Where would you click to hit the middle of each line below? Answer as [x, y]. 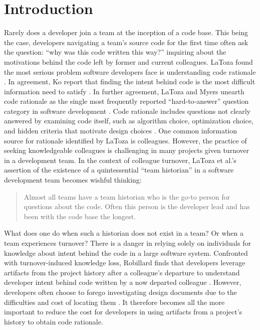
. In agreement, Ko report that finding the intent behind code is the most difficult [130, 81]
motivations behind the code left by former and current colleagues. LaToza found [128, 61]
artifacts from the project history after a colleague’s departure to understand [122, 272]
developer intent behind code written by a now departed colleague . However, [123, 282]
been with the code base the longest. [80, 216]
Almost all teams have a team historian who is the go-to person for [127, 196]
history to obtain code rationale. [54, 321]
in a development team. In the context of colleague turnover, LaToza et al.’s [120, 160]
